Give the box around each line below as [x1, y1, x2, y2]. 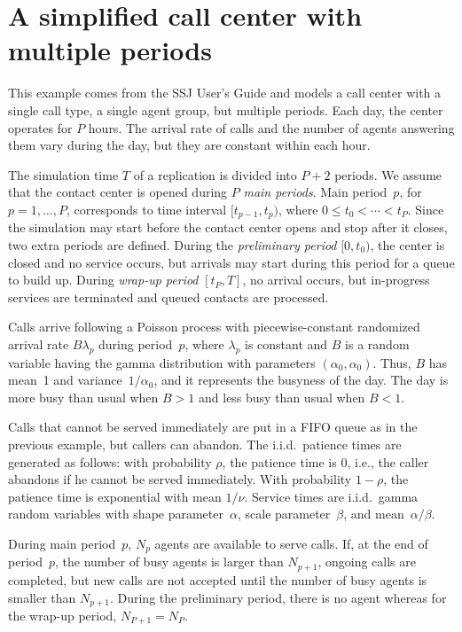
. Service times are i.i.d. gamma [244, 487, 419, 505]
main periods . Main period [243, 183, 388, 201]
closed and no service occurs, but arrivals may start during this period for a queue [8, 253, 455, 271]
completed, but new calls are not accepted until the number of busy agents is [8, 570, 427, 589]
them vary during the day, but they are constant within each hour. [8, 136, 371, 154]
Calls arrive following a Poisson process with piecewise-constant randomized [8, 317, 420, 336]
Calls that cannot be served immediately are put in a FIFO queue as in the [8, 417, 418, 436]
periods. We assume [334, 165, 442, 183]
